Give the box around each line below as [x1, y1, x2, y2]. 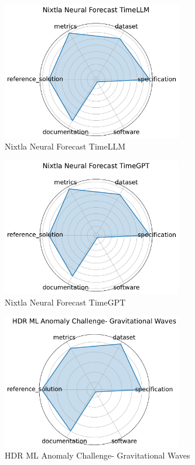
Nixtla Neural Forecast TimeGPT [5, 296, 126, 308]
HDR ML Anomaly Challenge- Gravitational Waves [5, 449, 190, 461]
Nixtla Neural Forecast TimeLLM [5, 140, 126, 152]
